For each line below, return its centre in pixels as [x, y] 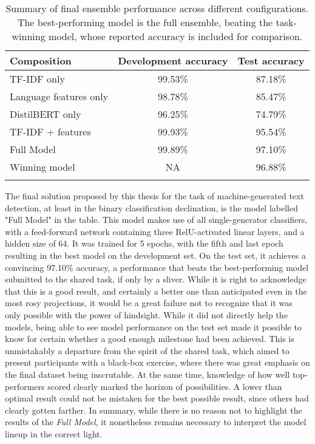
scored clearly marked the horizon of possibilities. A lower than [165, 386]
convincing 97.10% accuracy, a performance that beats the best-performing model [157, 267]
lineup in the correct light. [54, 433]
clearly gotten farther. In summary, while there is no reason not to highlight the [154, 410]
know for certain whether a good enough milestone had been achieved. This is [150, 339]
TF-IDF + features [50, 131]
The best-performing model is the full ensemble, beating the [145, 22]
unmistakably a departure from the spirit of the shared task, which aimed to [147, 350]
